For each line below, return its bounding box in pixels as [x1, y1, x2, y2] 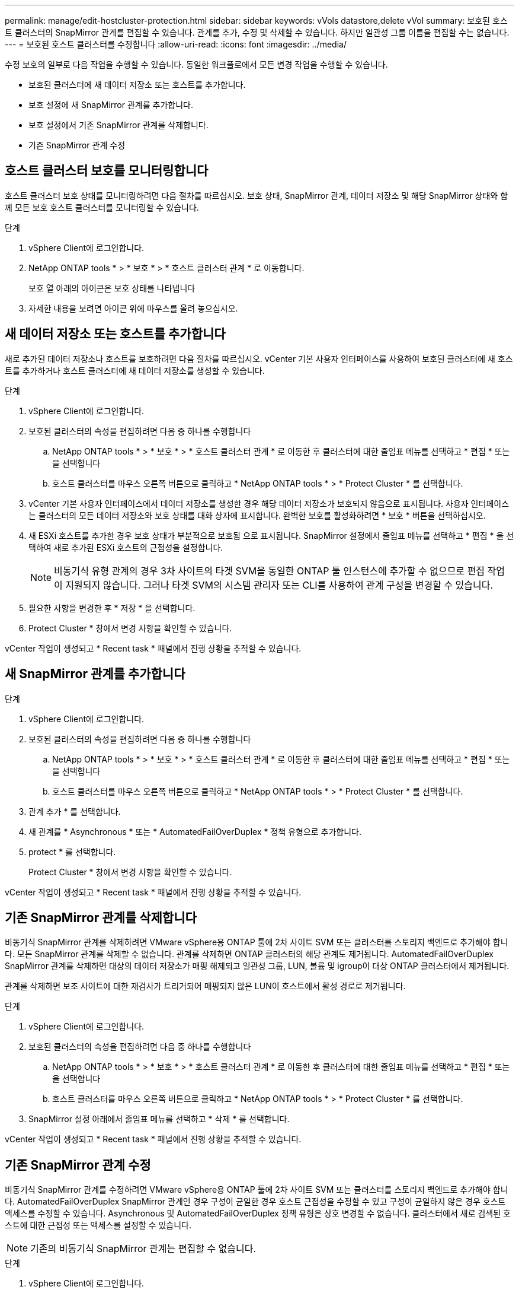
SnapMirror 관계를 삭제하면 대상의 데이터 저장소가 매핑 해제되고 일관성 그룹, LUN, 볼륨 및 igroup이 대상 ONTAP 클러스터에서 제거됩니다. [5, 961, 510, 971]
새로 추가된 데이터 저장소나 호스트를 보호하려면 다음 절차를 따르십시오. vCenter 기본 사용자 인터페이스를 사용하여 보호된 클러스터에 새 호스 [5, 353, 513, 364]
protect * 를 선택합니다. [28, 846, 116, 857]
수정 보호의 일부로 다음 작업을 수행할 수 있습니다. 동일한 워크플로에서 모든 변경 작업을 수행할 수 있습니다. [5, 59, 388, 69]
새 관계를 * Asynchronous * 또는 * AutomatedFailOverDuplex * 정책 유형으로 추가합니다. [28, 826, 362, 837]
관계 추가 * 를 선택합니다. [28, 806, 121, 817]
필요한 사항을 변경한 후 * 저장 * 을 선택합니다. [28, 602, 196, 613]
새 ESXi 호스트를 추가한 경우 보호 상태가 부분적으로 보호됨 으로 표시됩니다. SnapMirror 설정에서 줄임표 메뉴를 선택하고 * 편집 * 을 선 [28, 530, 514, 541]
